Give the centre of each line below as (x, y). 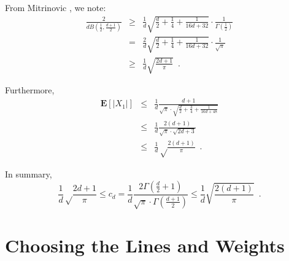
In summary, (29, 174)
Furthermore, (30, 90)
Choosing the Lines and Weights (145, 245)
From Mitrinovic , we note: (56, 7)
